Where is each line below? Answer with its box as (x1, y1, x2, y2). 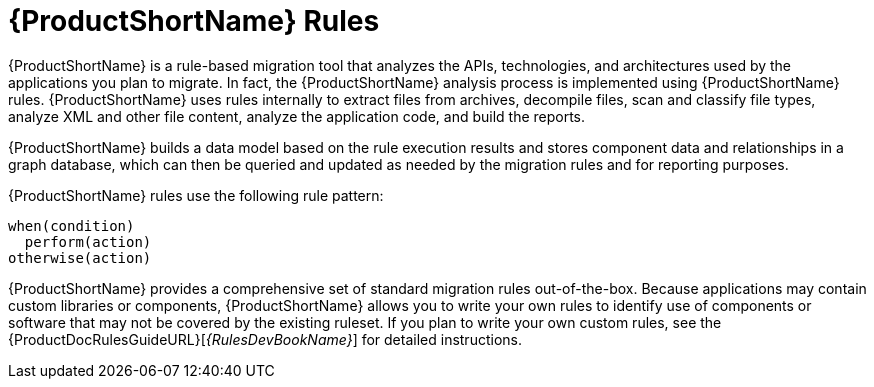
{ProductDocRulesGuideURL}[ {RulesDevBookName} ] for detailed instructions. (8, 330, 522, 348)
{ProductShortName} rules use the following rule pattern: (8, 186, 384, 204)
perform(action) (24, 233, 152, 250)
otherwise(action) (8, 249, 152, 266)
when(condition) (8, 217, 135, 234)
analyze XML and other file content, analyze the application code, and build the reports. (8, 107, 586, 125)
